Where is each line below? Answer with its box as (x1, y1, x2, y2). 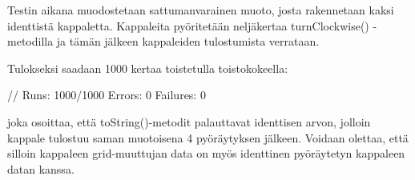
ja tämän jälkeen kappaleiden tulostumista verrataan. (56, 33, 320, 50)
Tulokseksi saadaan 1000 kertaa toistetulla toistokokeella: (7, 59, 288, 76)
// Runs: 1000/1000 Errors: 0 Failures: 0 (7, 86, 206, 103)
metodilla (7, 33, 54, 50)
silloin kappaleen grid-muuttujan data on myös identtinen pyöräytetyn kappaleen (7, 145, 405, 162)
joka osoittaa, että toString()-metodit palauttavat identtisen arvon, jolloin (7, 113, 371, 130)
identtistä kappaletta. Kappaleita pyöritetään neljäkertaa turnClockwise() (7, 17, 369, 34)
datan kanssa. (7, 160, 75, 177)
